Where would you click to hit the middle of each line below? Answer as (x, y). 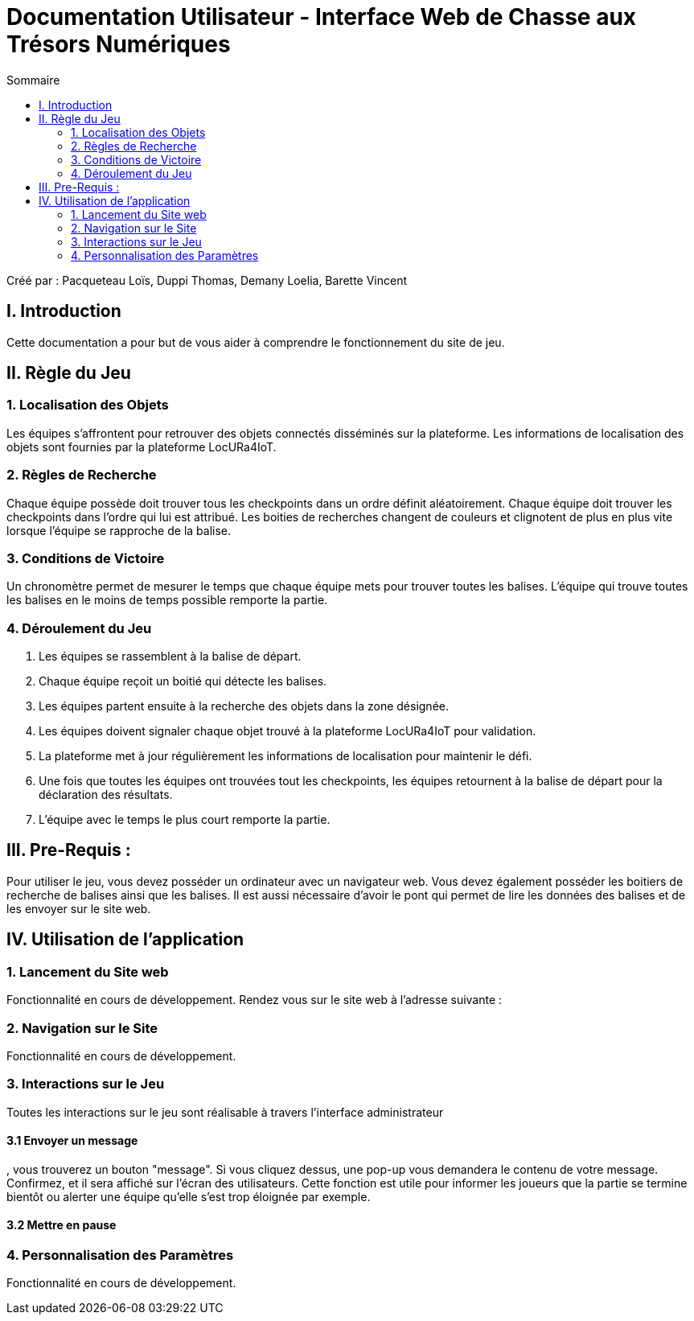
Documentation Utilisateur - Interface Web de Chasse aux (322, 17)
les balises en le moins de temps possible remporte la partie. (167, 600)
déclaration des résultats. (106, 795)
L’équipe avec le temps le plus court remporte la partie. (185, 820)
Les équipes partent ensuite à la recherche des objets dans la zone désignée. (244, 706)
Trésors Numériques (119, 44)
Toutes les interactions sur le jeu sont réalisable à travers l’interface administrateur (225, 1112)
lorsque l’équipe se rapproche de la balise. (119, 530)
